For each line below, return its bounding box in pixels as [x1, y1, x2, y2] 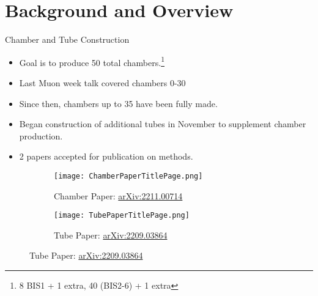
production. [19, 129, 63, 142]
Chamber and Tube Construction [5, 33, 130, 46]
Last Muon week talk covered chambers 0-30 [19, 76, 186, 89]
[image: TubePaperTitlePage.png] [54, 211, 190, 220]
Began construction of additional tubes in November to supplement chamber [19, 117, 306, 130]
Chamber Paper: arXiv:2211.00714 [54, 189, 183, 202]
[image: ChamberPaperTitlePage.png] [54, 171, 203, 180]
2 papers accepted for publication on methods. [19, 150, 193, 163]
